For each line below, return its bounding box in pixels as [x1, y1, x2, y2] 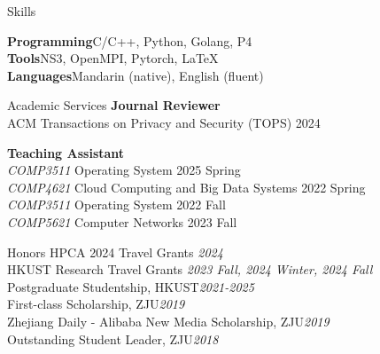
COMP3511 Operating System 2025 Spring [7, 161, 241, 179]
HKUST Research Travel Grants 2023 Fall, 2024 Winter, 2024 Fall [7, 260, 373, 279]
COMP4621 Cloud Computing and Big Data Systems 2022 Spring [7, 177, 366, 196]
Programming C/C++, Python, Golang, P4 [7, 31, 252, 50]
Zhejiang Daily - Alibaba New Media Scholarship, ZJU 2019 [7, 311, 330, 330]
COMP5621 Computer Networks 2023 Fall [7, 212, 237, 231]
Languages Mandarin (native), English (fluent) [7, 66, 264, 84]
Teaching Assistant [7, 143, 125, 161]
